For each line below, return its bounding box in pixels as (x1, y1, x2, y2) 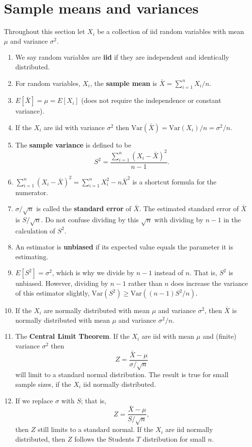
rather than (128, 278, 162, 288)
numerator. (15, 187, 48, 197)
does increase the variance (171, 278, 248, 288)
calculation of (15, 225, 55, 235)
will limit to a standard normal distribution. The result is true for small (15, 369, 229, 380)
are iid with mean (142, 331, 194, 341)
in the (223, 214, 241, 224)
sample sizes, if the (15, 379, 71, 389)
